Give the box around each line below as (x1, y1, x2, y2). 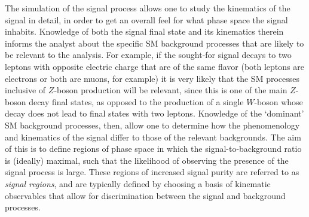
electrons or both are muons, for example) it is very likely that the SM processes (5, 72, 299, 84)
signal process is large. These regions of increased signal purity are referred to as (5, 166, 299, 178)
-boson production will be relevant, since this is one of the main (54, 84, 287, 96)
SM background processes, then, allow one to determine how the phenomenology (5, 118, 300, 131)
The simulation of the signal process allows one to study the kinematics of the (5, 2, 290, 14)
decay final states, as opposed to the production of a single (29, 95, 244, 108)
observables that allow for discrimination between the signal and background (5, 189, 286, 201)
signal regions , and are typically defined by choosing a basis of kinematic (5, 177, 271, 190)
